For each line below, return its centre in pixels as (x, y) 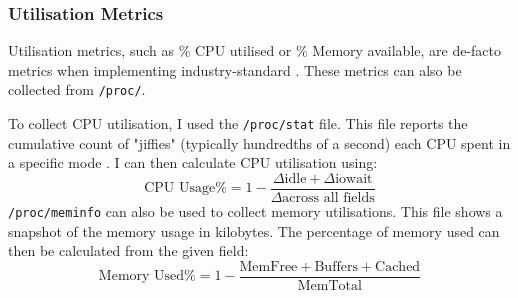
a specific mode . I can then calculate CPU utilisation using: (193, 162)
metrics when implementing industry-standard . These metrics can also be (235, 69)
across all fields (328, 197)
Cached (398, 266)
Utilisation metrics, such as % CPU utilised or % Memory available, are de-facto (255, 50)
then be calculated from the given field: (128, 250)
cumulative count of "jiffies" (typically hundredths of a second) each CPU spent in (259, 142)
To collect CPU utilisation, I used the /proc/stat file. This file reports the (238, 123)
